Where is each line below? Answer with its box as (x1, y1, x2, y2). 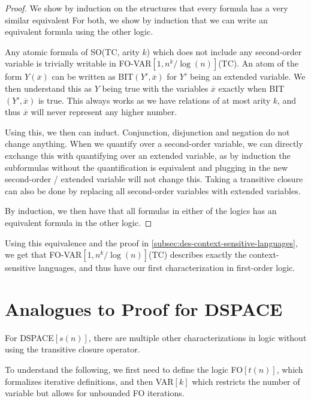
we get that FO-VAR (5, 248, 82, 261)
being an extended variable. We (189, 70, 306, 83)
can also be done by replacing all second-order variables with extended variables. (5, 184, 301, 197)
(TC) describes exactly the (149, 248, 247, 261)
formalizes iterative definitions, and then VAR (5, 375, 174, 387)
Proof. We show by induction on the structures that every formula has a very (5, 2, 288, 14)
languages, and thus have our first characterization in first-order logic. (38, 261, 295, 274)
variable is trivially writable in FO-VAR (5, 57, 152, 70)
